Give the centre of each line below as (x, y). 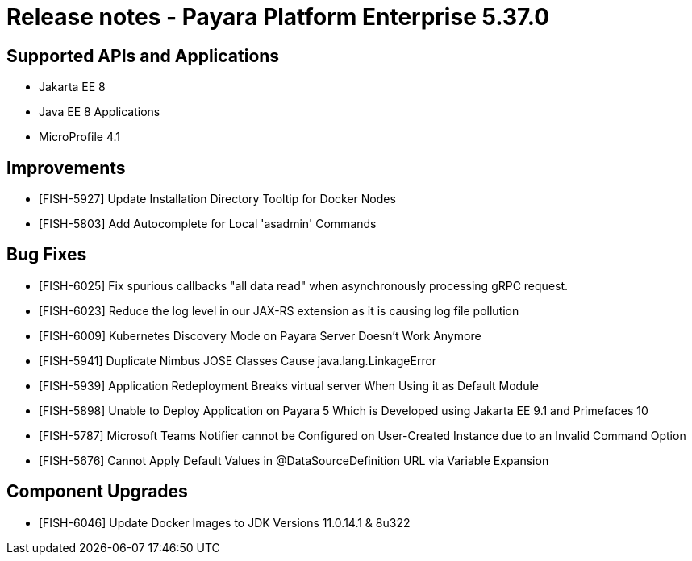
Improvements (66, 168)
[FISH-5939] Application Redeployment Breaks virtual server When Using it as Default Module (289, 385)
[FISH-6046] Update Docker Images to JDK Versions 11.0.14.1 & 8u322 (225, 522)
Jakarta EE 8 (72, 87)
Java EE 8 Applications (100, 112)
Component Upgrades (97, 492)
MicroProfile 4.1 (79, 137)
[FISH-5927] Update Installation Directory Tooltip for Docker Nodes (217, 199)
